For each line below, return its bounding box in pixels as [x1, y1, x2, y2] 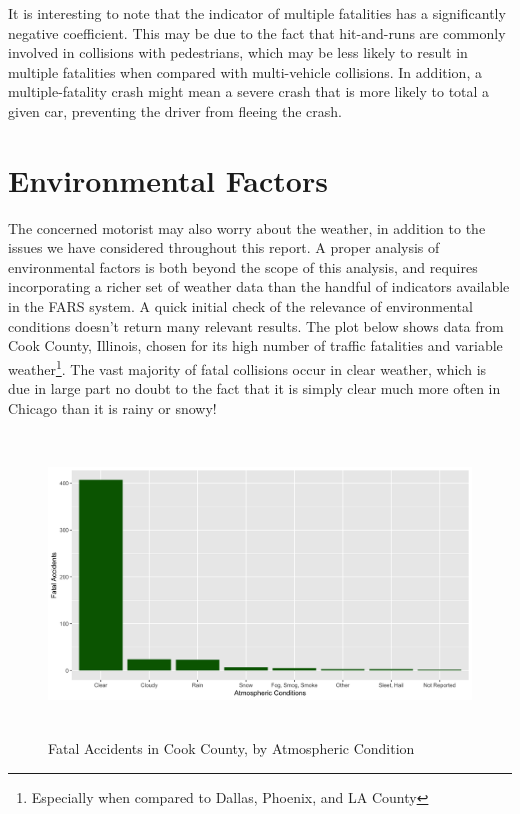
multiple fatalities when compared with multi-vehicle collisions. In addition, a [8, 61, 482, 82]
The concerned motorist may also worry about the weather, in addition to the [8, 217, 486, 238]
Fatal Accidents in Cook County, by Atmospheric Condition [48, 738, 415, 759]
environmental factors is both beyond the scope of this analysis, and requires [8, 256, 478, 277]
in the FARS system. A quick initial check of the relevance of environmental [8, 296, 473, 317]
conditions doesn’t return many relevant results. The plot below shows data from [8, 315, 504, 336]
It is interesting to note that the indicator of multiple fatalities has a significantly [8, 3, 506, 23]
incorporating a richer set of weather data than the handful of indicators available [8, 276, 510, 297]
